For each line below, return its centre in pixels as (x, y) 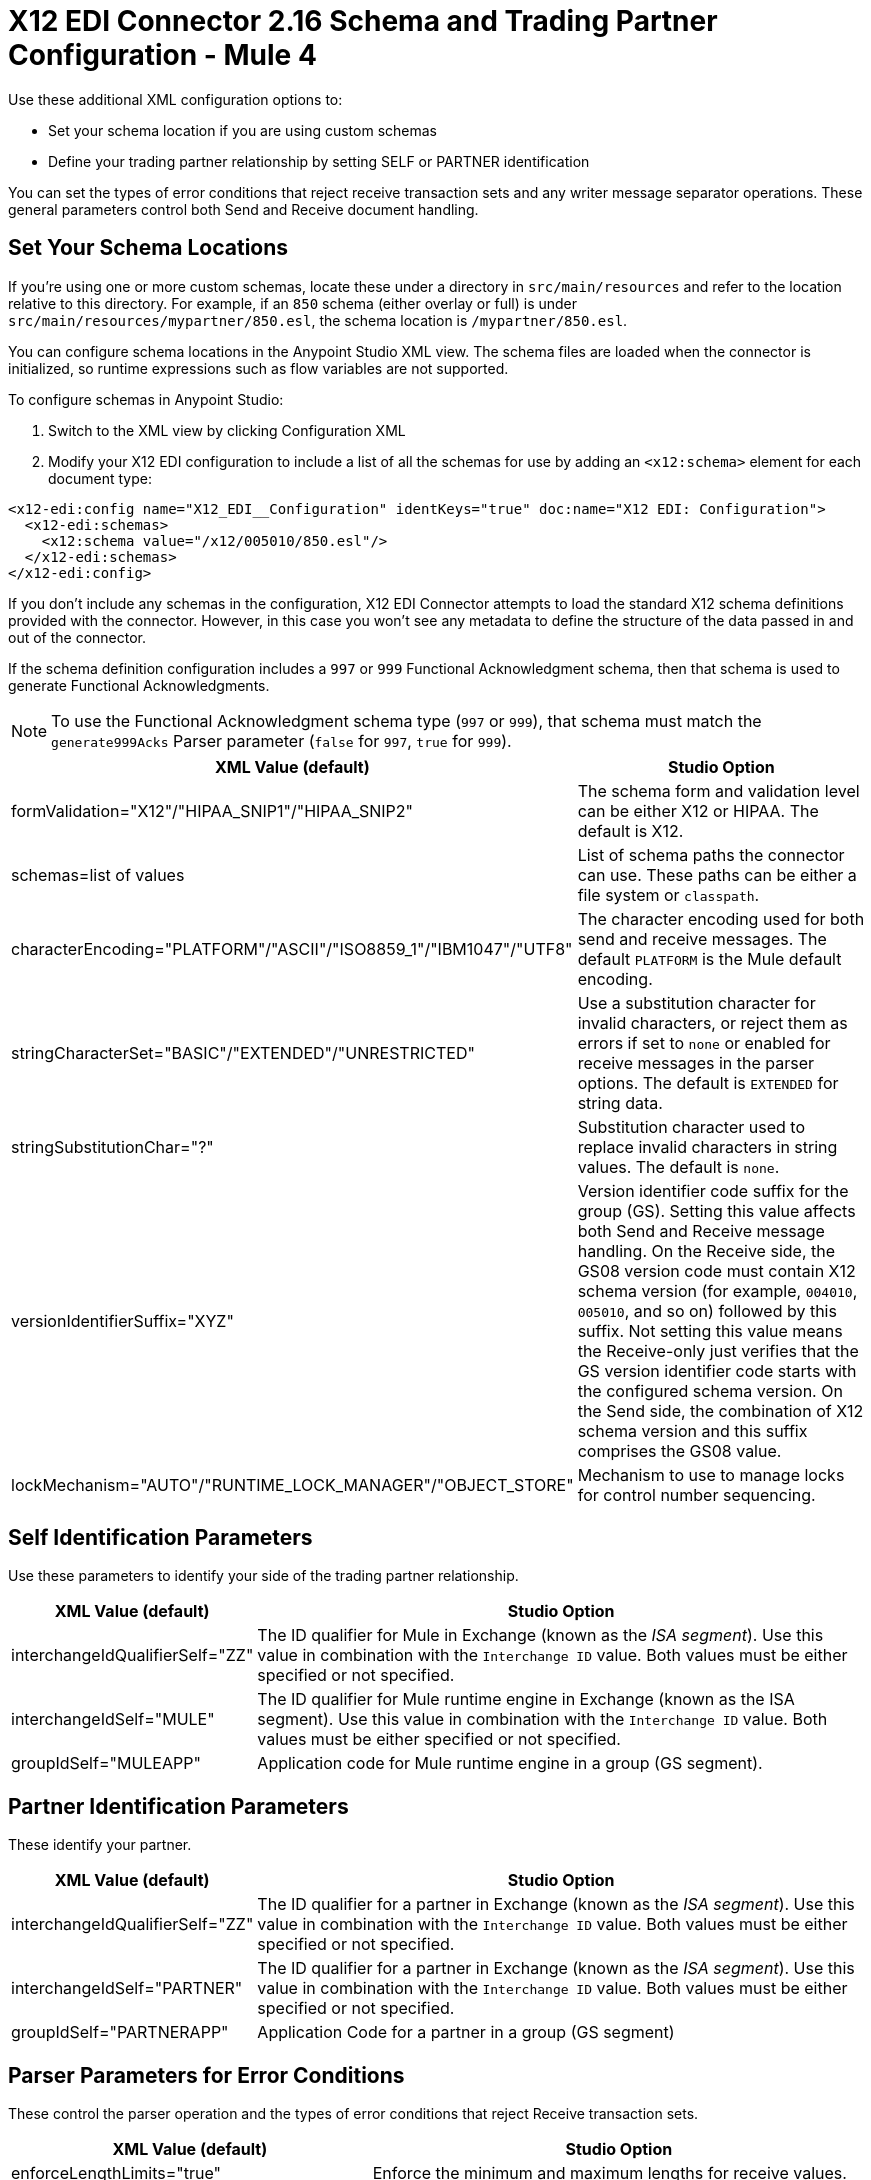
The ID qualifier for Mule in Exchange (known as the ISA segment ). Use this (540, 1635)
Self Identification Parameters (160, 1538)
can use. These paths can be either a (717, 874)
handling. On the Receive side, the (706, 1250)
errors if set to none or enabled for (704, 1042)
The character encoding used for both (721, 918)
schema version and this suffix (692, 1430)
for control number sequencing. (696, 1494)
